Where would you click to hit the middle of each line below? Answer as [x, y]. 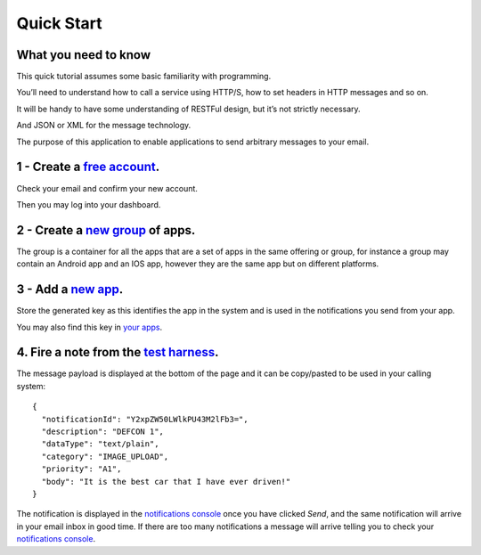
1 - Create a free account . [88, 167]
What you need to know [84, 55]
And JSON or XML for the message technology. [104, 126]
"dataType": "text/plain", [100, 444]
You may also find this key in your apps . [90, 327]
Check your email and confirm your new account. [107, 188]
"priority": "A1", [82, 469]
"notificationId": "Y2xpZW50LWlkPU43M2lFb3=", [145, 419]
